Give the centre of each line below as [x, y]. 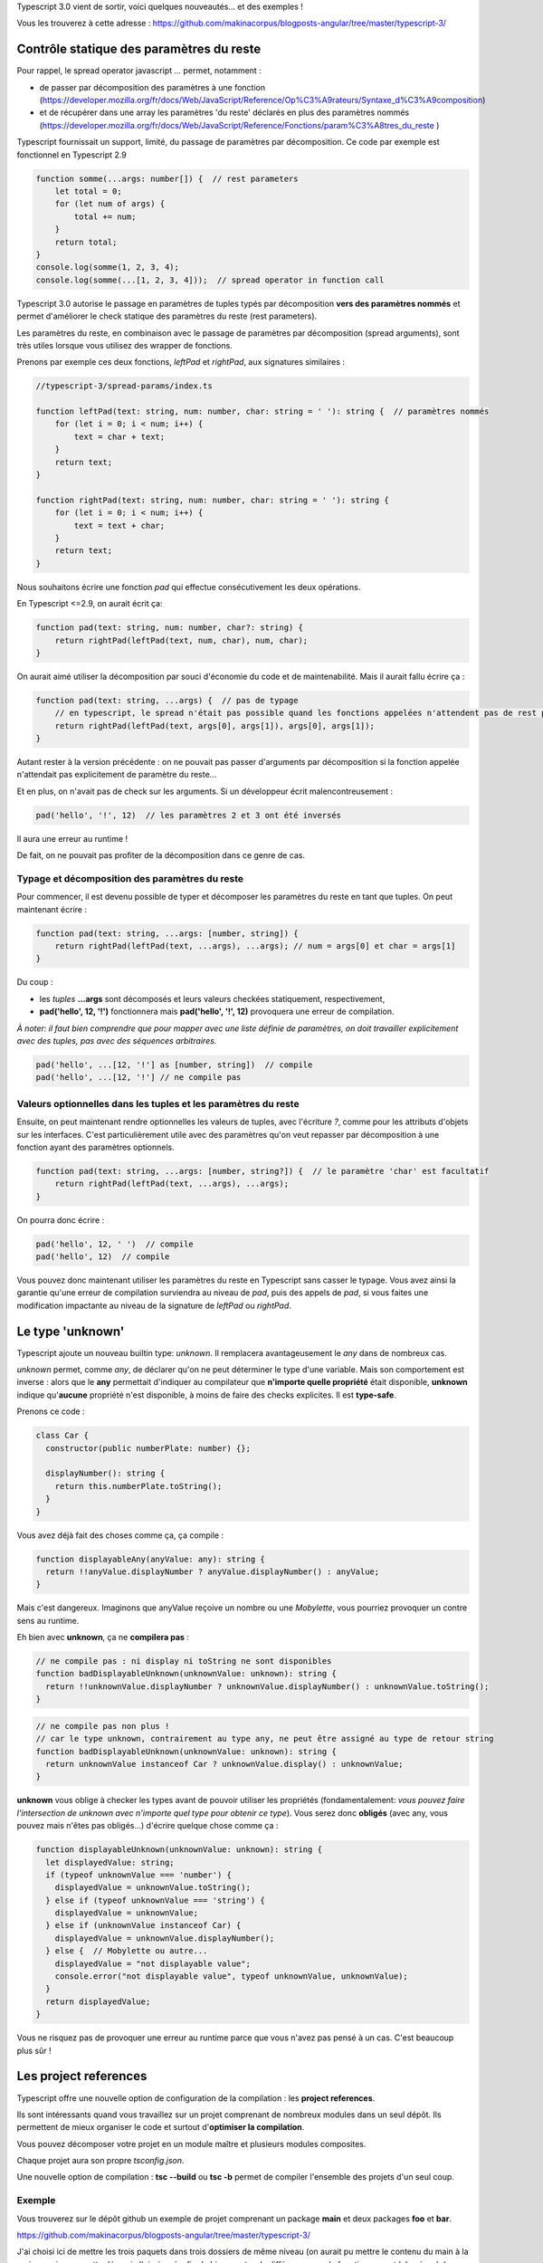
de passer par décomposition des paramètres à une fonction [152, 87]
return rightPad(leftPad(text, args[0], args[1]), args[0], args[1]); [215, 726]
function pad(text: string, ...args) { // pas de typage [167, 700]
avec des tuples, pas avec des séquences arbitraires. [117, 1041]
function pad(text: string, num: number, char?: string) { [169, 628]
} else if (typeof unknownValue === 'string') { [156, 1900]
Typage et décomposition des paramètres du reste [130, 878]
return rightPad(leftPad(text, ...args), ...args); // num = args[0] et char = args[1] [255, 946]
